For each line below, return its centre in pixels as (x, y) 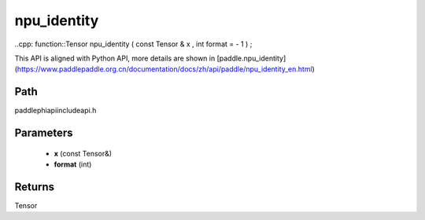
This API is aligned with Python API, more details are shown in (115, 58)
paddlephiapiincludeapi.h (55, 111)
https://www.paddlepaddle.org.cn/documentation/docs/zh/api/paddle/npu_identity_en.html (164, 69)
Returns (35, 187)
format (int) (73, 164)
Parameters (44, 133)
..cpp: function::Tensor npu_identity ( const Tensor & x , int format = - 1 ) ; (133, 44)
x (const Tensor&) (83, 153)
